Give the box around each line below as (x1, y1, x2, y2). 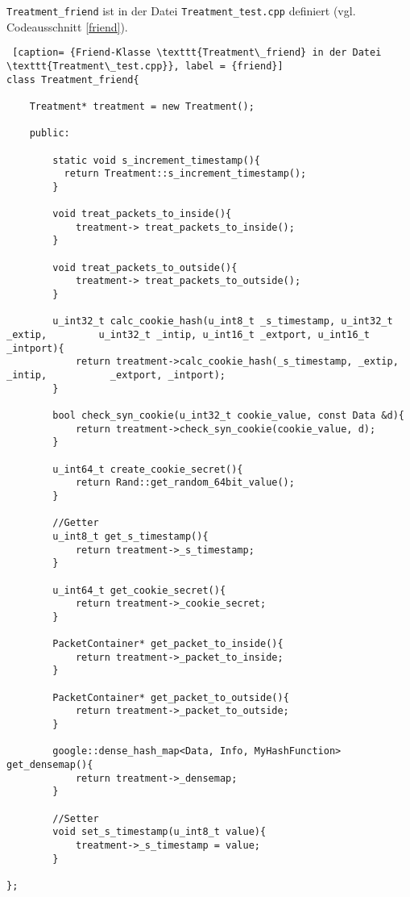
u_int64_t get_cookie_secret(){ (52, 584, 226, 596)
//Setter (52, 812, 99, 824)
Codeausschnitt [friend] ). (6, 18, 128, 35)
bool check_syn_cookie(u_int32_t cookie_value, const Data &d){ (52, 409, 404, 421)
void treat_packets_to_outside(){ (52, 261, 238, 273)
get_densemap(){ (6, 759, 93, 771)
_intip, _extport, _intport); (6, 369, 226, 381)
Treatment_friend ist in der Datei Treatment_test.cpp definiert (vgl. (6, 2, 356, 19)
